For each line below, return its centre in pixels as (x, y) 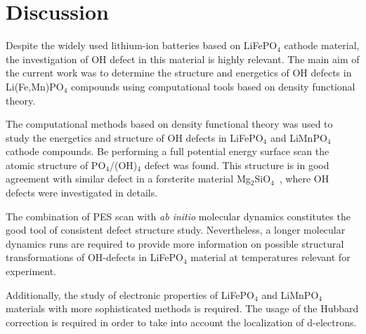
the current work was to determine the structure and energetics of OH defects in (179, 73)
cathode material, (322, 45)
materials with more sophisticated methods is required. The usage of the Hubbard (182, 308)
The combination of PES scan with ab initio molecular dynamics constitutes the (178, 216)
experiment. (31, 271)
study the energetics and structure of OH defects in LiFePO (135, 137)
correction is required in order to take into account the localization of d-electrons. (181, 322)
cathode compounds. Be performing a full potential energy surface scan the (168, 151)
